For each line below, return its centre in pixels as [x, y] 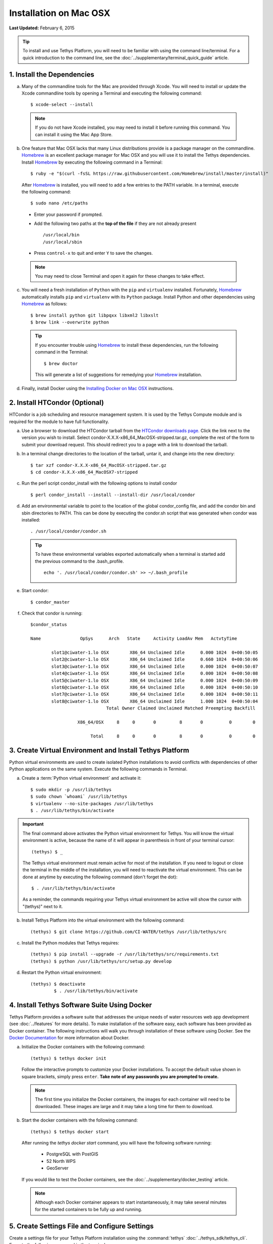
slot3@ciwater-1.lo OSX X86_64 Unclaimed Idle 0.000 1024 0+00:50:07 [155, 666]
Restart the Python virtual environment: [62, 972]
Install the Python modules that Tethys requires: [70, 943]
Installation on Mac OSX [60, 13]
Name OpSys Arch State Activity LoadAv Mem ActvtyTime [134, 639]
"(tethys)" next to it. [43, 906]
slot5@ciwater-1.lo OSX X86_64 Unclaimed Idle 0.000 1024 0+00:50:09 [155, 680]
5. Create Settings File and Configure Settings [81, 1226]
